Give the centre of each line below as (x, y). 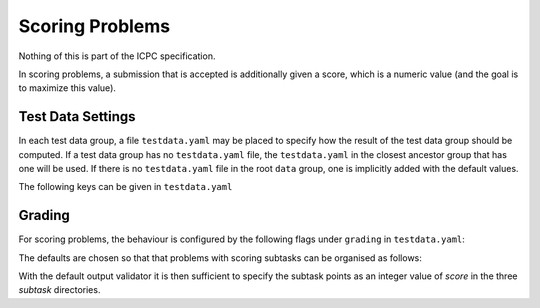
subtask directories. (59, 290)
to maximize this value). (67, 88)
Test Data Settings (77, 116)
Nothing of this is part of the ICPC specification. (117, 56)
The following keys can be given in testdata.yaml (125, 187)
